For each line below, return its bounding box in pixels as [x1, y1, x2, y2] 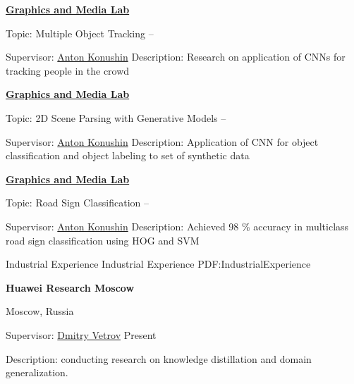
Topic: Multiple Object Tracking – [6, 25, 154, 40]
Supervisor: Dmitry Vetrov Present [6, 327, 157, 342]
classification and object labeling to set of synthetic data [6, 148, 250, 163]
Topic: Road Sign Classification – [6, 195, 149, 210]
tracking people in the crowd [6, 63, 130, 78]
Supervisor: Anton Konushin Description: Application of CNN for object [6, 134, 319, 149]
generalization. [6, 365, 68, 380]
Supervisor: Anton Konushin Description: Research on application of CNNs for [6, 49, 346, 64]
